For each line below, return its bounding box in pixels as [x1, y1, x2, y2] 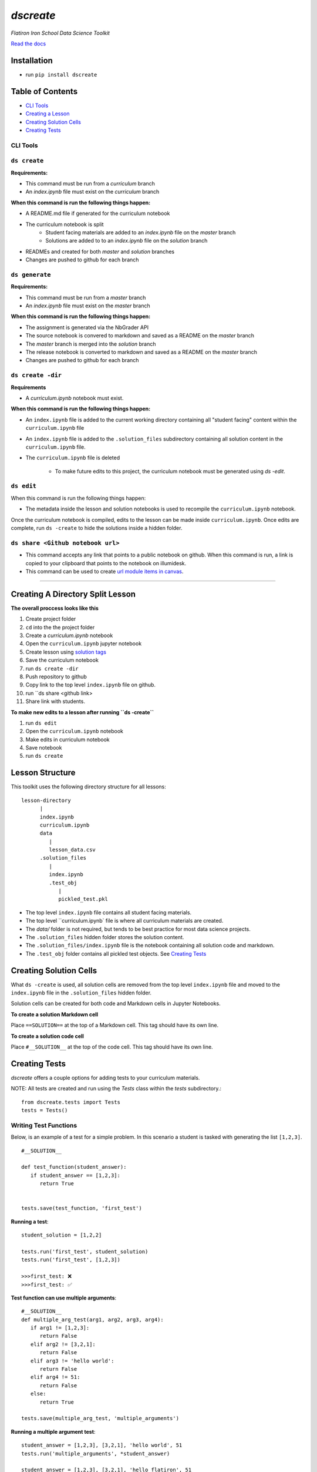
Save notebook [25, 744, 62, 751]
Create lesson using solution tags [25, 648, 107, 655]
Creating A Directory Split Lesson [11, 589, 136, 599]
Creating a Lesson [25, 110, 70, 117]
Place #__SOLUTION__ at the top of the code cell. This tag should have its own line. [11, 1043, 214, 1050]
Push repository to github [25, 673, 87, 680]
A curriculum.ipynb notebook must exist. [25, 394, 124, 402]
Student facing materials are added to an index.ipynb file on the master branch [45, 228, 236, 236]
